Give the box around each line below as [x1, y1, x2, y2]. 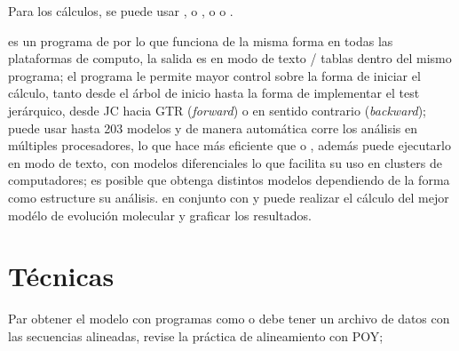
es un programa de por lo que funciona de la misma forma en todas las [8, 31, 393, 50]
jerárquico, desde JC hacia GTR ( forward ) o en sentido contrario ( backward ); [8, 100, 426, 119]
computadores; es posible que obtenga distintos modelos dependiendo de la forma [8, 171, 450, 189]
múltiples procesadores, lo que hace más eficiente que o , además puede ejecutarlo [8, 136, 451, 155]
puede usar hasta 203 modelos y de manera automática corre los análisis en [8, 118, 418, 137]
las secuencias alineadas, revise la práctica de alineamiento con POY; [8, 326, 384, 345]
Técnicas [8, 258, 115, 294]
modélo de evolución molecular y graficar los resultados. [8, 205, 312, 224]
